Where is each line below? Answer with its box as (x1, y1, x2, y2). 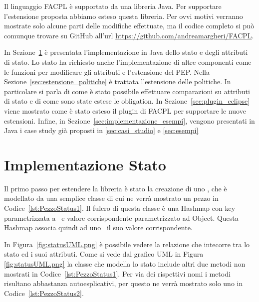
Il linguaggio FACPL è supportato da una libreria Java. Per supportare (4, 1, 222, 11)
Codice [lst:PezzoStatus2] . (4, 288, 84, 298)
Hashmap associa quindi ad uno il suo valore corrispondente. (4, 222, 193, 233)
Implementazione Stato (4, 154, 166, 174)
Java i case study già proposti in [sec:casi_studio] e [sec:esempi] (4, 125, 199, 136)
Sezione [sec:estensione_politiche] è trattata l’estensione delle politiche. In (4, 76, 231, 87)
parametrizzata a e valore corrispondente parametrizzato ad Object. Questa (4, 212, 239, 223)
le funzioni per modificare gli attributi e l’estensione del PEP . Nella (4, 66, 210, 77)
